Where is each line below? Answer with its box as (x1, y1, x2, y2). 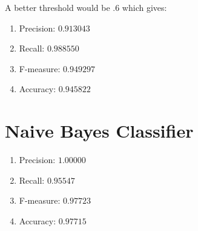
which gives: (122, 1, 167, 13)
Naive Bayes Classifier (5, 118, 194, 143)
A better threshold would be (5, 1, 110, 13)
